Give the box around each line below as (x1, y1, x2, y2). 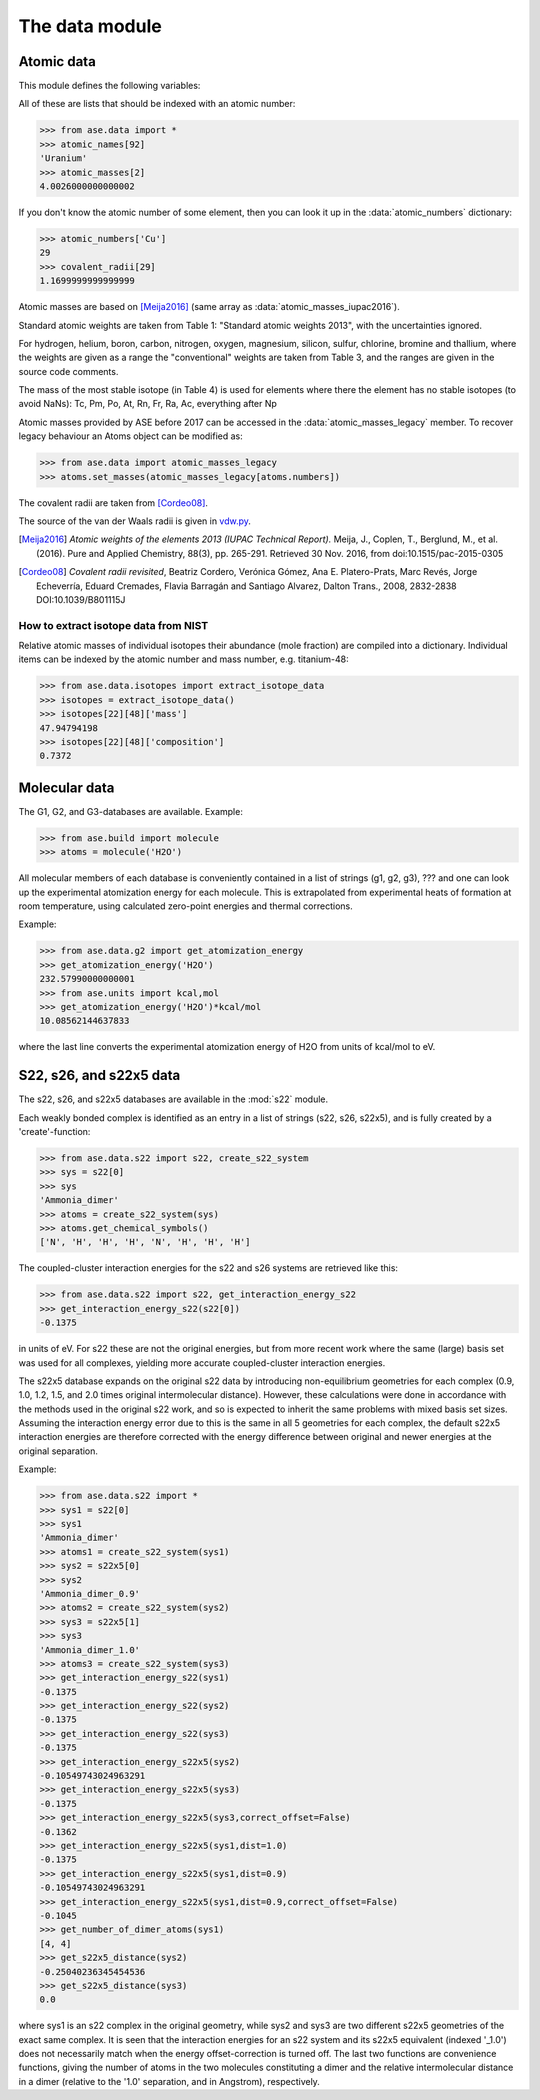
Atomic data (18, 53, 97, 70)
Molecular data (18, 779, 115, 796)
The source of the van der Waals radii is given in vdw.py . (18, 515, 252, 527)
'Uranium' (39, 153, 88, 164)
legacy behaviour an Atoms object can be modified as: (18, 430, 244, 442)
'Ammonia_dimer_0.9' (39, 1588, 140, 1599)
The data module (18, 15, 162, 37)
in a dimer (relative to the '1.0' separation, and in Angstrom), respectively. (18, 2075, 320, 2087)
